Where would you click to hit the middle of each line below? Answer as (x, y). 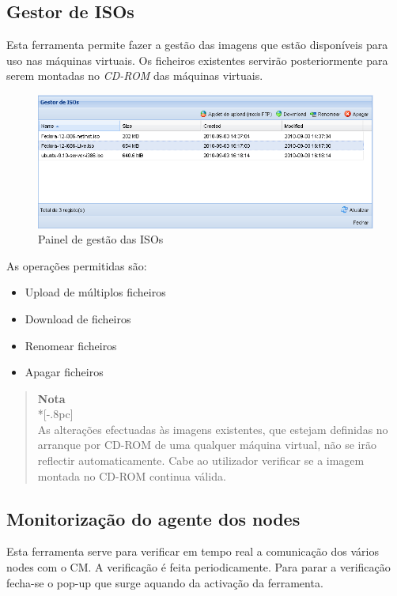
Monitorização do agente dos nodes (153, 518)
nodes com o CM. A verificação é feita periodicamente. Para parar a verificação (198, 567)
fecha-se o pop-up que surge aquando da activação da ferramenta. (165, 582)
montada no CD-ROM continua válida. (132, 475)
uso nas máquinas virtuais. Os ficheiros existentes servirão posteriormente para (197, 60)
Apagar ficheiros (64, 372)
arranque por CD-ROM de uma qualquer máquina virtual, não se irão (207, 445)
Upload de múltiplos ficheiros (95, 292)
